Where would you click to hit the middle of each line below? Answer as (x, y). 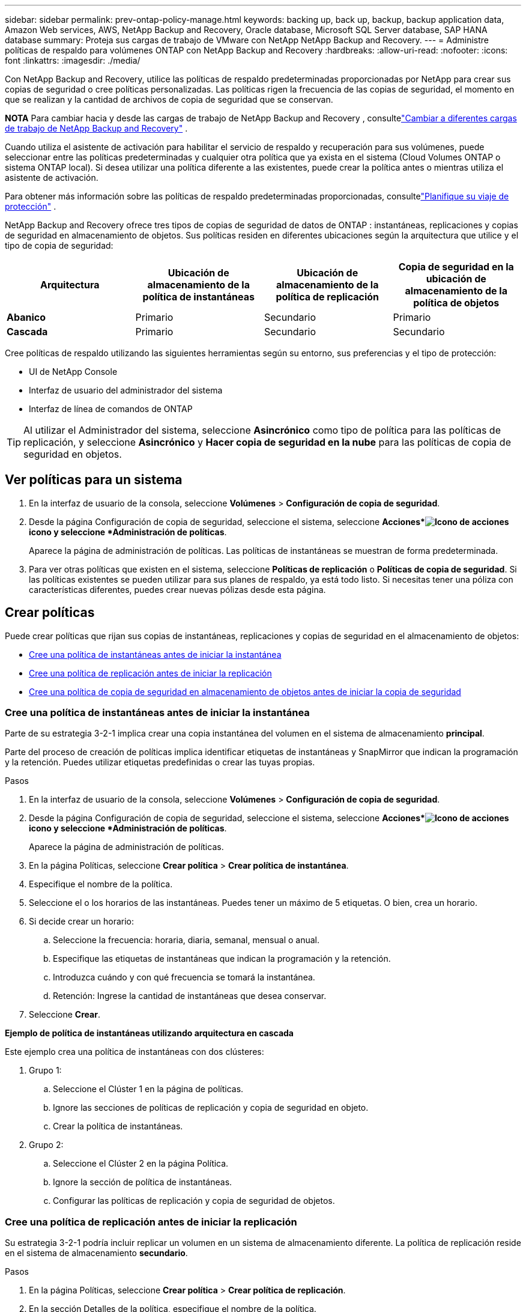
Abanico (26, 317)
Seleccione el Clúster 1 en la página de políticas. (148, 1089)
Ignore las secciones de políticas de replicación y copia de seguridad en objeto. (211, 1108)
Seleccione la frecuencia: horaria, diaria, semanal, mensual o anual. (186, 940)
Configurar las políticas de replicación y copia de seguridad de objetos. (194, 1201)
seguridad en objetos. (73, 454)
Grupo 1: (45, 1071)
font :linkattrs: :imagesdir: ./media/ (73, 60)
